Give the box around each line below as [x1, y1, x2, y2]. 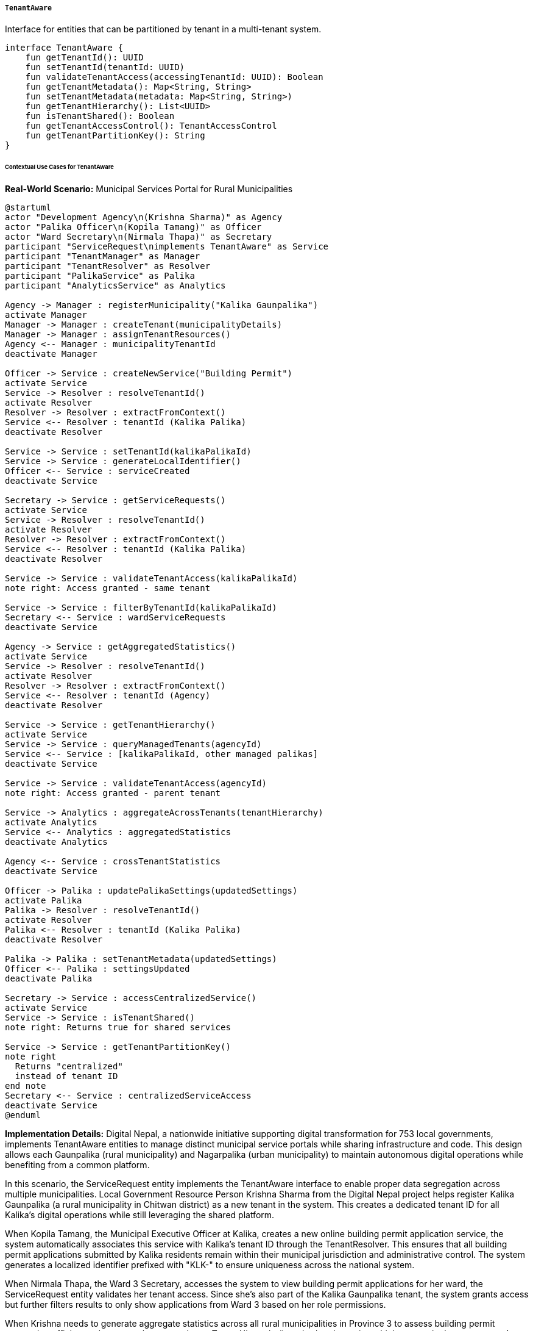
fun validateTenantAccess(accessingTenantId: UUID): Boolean [25, 72, 323, 82]
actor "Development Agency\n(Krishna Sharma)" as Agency [5, 212, 283, 223]
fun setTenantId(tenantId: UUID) [25, 62, 185, 73]
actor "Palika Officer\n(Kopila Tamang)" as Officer [5, 222, 262, 232]
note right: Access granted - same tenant [5, 583, 211, 594]
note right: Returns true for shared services [5, 1022, 231, 1033]
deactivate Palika [5, 974, 93, 984]
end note [5, 1081, 46, 1091]
